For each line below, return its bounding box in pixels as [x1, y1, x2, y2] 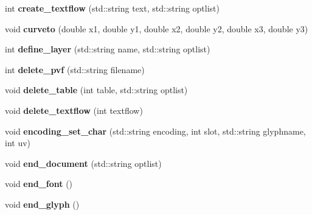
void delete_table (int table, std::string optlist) [5, 83, 188, 96]
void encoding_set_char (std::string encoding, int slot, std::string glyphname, [5, 124, 306, 137]
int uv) [5, 136, 31, 149]
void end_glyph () [5, 197, 80, 210]
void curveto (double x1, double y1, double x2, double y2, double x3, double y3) [5, 22, 308, 35]
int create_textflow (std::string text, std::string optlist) [5, 2, 220, 14]
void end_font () [5, 177, 73, 190]
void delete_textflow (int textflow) [5, 104, 143, 116]
